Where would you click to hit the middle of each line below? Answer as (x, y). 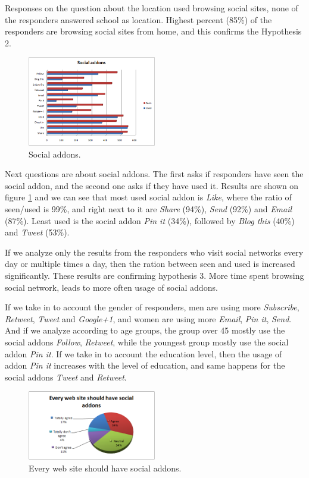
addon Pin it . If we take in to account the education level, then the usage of (143, 353)
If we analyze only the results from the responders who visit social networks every (154, 252)
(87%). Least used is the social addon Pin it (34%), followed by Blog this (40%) (150, 220)
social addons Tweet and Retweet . (66, 377)
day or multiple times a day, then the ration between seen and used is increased (150, 264)
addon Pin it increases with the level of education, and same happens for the (145, 365)
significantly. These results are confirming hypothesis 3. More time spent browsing (154, 276)
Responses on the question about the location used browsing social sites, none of (152, 8)
